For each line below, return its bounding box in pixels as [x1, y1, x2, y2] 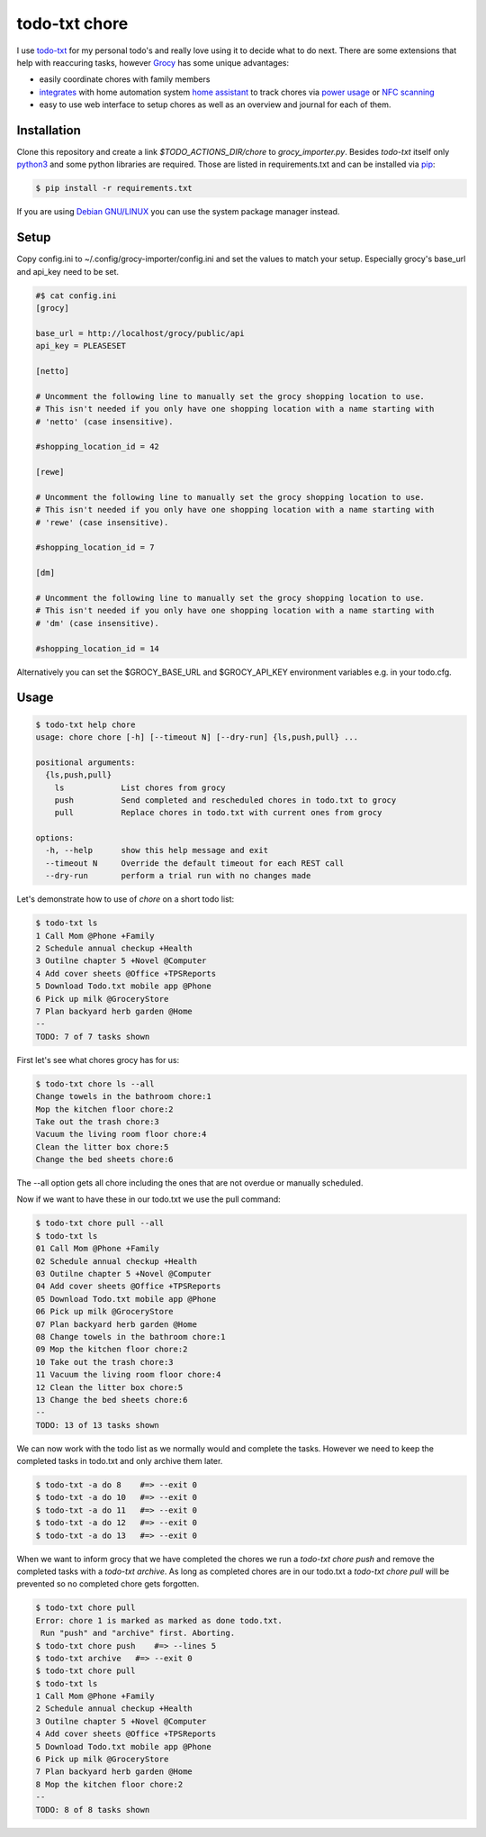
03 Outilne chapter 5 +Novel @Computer [35, 1269, 211, 1278]
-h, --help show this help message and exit [45, 845, 269, 856]
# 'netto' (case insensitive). [35, 416, 175, 427]
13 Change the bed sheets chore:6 [35, 1395, 188, 1405]
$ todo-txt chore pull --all [35, 1218, 165, 1229]
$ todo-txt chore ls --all [35, 1078, 155, 1089]
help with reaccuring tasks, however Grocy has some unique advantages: [16, 57, 290, 68]
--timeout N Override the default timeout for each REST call [45, 858, 345, 868]
